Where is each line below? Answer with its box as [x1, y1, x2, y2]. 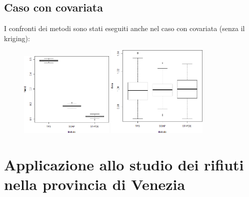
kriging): [4, 33, 30, 43]
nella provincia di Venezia [4, 173, 185, 194]
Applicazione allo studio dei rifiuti [4, 154, 244, 174]
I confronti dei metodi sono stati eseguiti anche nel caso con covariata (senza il [4, 23, 245, 34]
